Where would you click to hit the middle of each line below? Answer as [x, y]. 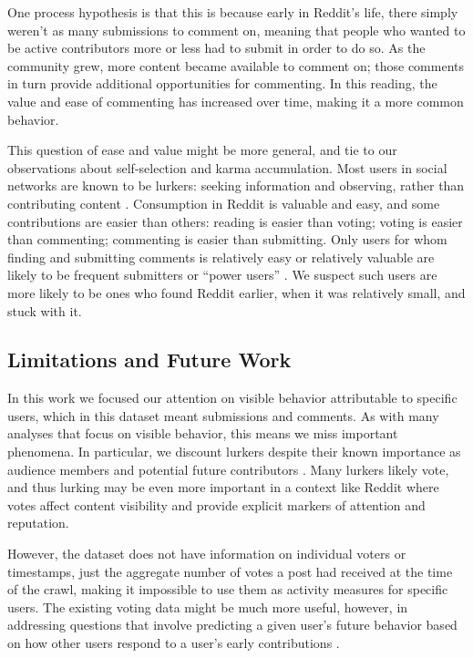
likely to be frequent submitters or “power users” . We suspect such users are [222, 275]
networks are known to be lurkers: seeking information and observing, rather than [236, 185]
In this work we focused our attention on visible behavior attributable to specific [232, 398]
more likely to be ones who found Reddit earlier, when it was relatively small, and [236, 292]
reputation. [38, 523]
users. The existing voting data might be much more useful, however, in [208, 607]
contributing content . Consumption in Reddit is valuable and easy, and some [224, 203]
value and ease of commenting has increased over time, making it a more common [236, 101]
